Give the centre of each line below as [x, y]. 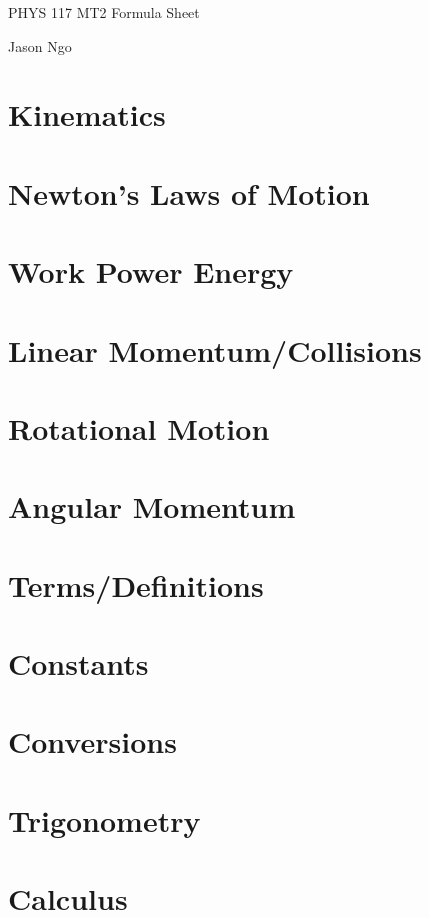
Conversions [92, 741]
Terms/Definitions [136, 584]
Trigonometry [104, 819]
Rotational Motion [139, 427]
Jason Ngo [40, 45]
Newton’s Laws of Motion [189, 192]
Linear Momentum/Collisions [215, 349]
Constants [78, 663]
